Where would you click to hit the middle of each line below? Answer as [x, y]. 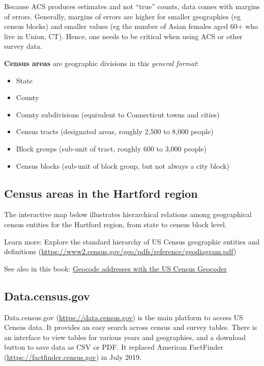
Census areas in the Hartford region [101, 193]
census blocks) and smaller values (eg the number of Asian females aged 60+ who [131, 26]
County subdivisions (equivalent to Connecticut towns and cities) [118, 114]
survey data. [23, 46]
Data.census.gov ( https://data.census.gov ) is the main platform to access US [124, 317]
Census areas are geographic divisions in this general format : [101, 63]
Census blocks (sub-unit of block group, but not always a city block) [123, 165]
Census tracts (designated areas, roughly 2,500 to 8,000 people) [115, 131]
